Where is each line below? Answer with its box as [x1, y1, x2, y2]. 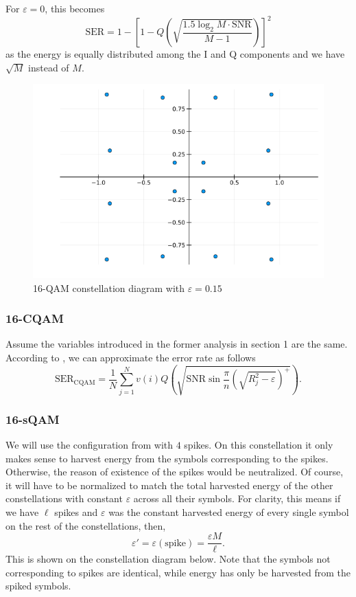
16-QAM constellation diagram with [33, 280, 185, 295]
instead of [28, 60, 69, 74]
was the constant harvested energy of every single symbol [108, 504, 349, 519]
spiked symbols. [5, 578, 71, 593]
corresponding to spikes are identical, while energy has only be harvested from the [5, 565, 351, 579]
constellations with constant [5, 491, 123, 506]
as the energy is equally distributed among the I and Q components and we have [5, 47, 345, 61]
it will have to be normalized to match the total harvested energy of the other [5, 477, 333, 492]
